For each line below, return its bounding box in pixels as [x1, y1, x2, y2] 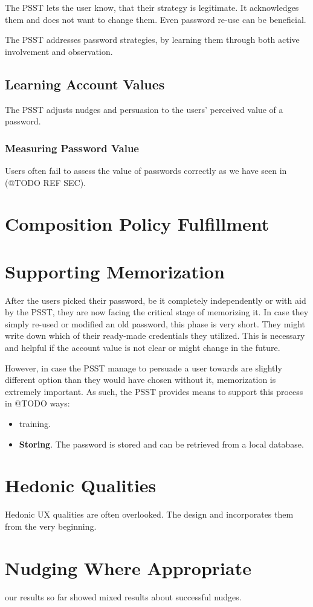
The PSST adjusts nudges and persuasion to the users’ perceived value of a [5, 103, 283, 115]
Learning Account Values [5, 74, 165, 93]
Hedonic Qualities [5, 473, 156, 498]
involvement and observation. [5, 45, 113, 57]
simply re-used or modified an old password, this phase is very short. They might [5, 317, 306, 330]
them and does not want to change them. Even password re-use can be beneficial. [5, 13, 306, 25]
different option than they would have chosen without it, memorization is [5, 373, 276, 386]
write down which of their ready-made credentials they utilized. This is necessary [5, 329, 305, 342]
